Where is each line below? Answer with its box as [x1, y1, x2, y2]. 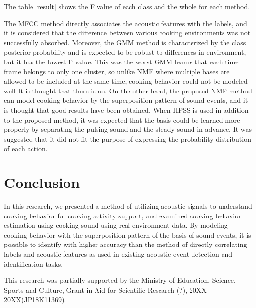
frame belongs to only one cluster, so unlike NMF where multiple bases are [4, 66, 230, 76]
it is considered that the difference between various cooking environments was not [4, 28, 251, 38]
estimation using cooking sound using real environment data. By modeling [4, 220, 228, 230]
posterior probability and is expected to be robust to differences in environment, [4, 47, 246, 57]
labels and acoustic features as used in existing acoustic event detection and [4, 249, 233, 259]
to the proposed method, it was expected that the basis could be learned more [4, 114, 240, 124]
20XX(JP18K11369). [4, 294, 66, 305]
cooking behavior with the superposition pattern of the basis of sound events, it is [4, 229, 251, 240]
